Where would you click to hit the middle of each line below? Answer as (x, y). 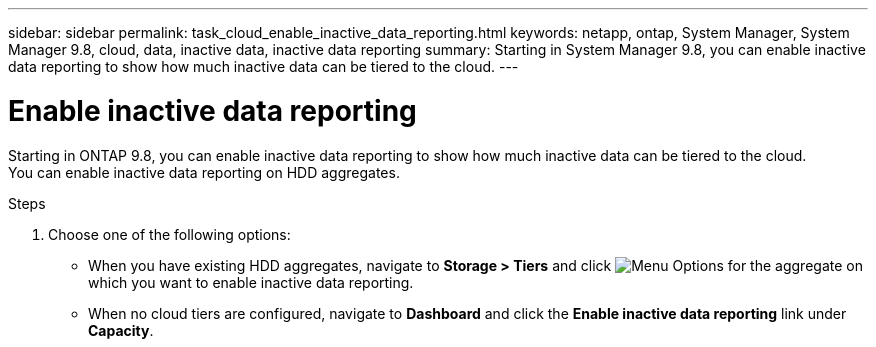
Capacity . (121, 330)
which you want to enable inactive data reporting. (251, 282)
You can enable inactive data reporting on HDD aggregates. (204, 172)
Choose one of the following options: (169, 234)
